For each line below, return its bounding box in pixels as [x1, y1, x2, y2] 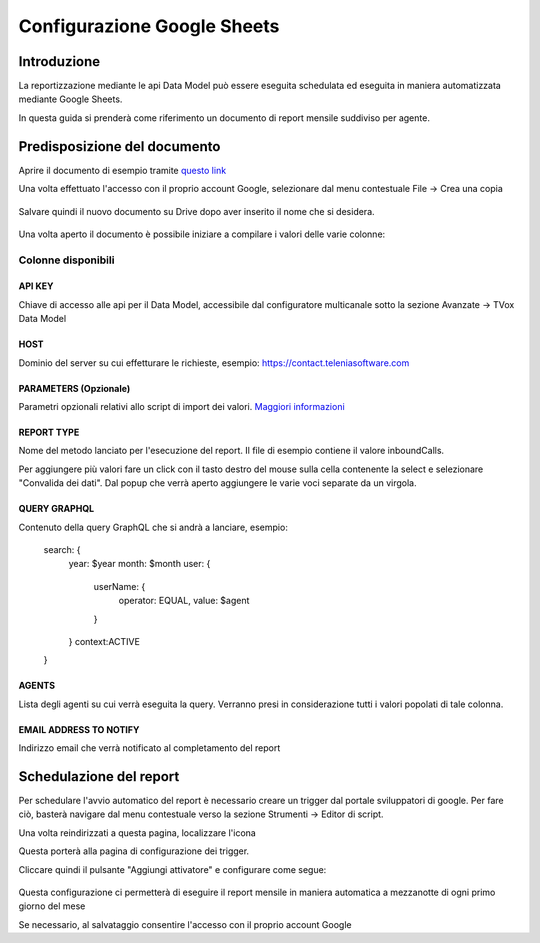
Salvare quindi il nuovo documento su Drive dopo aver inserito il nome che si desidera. [18, 205, 375, 217]
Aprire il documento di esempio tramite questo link [18, 164, 227, 176]
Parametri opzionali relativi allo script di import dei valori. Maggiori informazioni [18, 401, 345, 413]
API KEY [18, 280, 54, 292]
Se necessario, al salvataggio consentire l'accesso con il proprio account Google [18, 918, 352, 930]
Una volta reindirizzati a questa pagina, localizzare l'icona [18, 826, 257, 839]
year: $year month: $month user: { [68, 558, 211, 570]
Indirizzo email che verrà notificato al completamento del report [18, 742, 281, 754]
